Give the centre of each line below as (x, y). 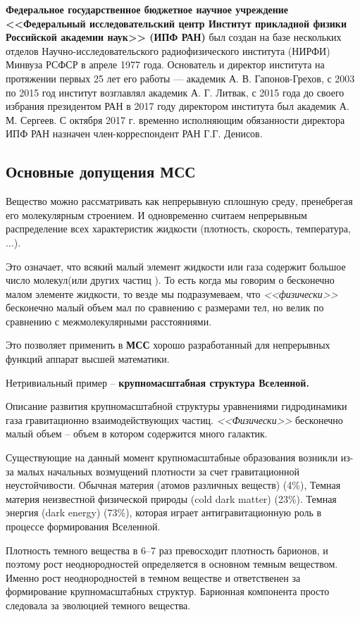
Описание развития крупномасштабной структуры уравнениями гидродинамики (176, 406)
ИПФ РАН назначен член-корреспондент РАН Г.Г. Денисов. (134, 133)
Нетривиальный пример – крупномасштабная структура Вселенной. (157, 382)
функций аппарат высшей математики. (88, 359)
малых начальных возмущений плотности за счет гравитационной (158, 471)
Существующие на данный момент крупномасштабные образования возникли (172, 457)
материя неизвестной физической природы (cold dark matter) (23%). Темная (171, 498)
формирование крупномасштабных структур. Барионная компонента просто (168, 591)
